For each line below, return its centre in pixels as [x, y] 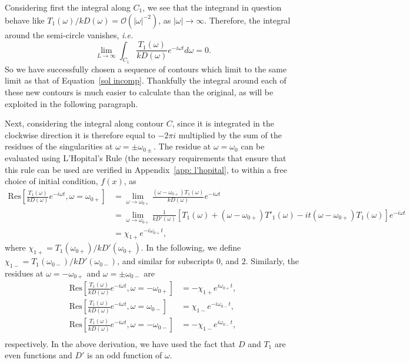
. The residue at [182, 146]
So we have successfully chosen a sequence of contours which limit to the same [146, 69]
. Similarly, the [272, 261]
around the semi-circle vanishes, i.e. [69, 34]
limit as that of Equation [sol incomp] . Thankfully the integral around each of [146, 80]
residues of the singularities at [59, 146]
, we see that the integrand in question [212, 7]
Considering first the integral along [68, 7]
